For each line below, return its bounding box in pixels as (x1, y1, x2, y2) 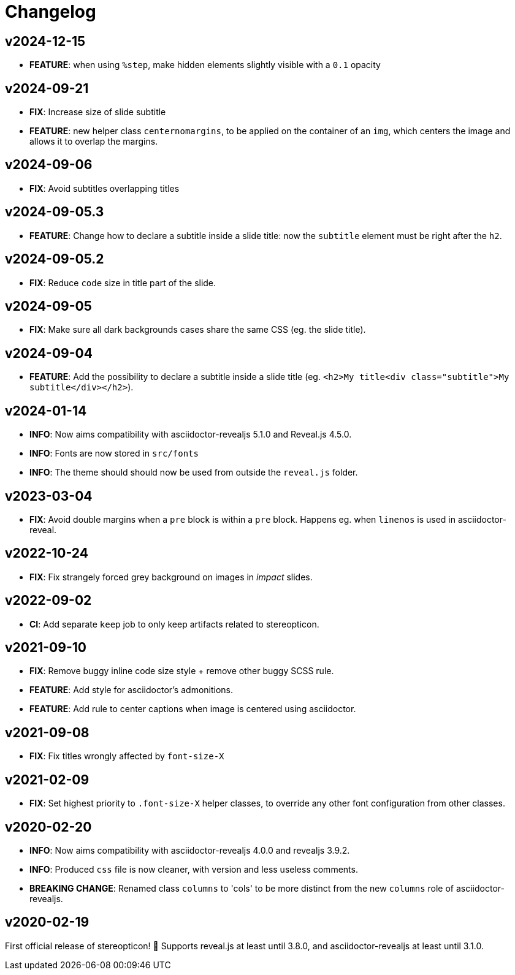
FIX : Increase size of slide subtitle (29, 107, 166, 118)
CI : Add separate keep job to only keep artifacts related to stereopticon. (29, 618, 319, 629)
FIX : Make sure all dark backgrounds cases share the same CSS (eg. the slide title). (29, 324, 366, 335)
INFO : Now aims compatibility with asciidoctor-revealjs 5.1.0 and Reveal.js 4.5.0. (29, 429, 352, 440)
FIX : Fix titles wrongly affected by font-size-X (29, 751, 224, 762)
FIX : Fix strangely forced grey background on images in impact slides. (29, 571, 313, 582)
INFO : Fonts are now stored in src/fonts (29, 448, 199, 459)
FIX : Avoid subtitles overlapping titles (29, 183, 180, 194)
